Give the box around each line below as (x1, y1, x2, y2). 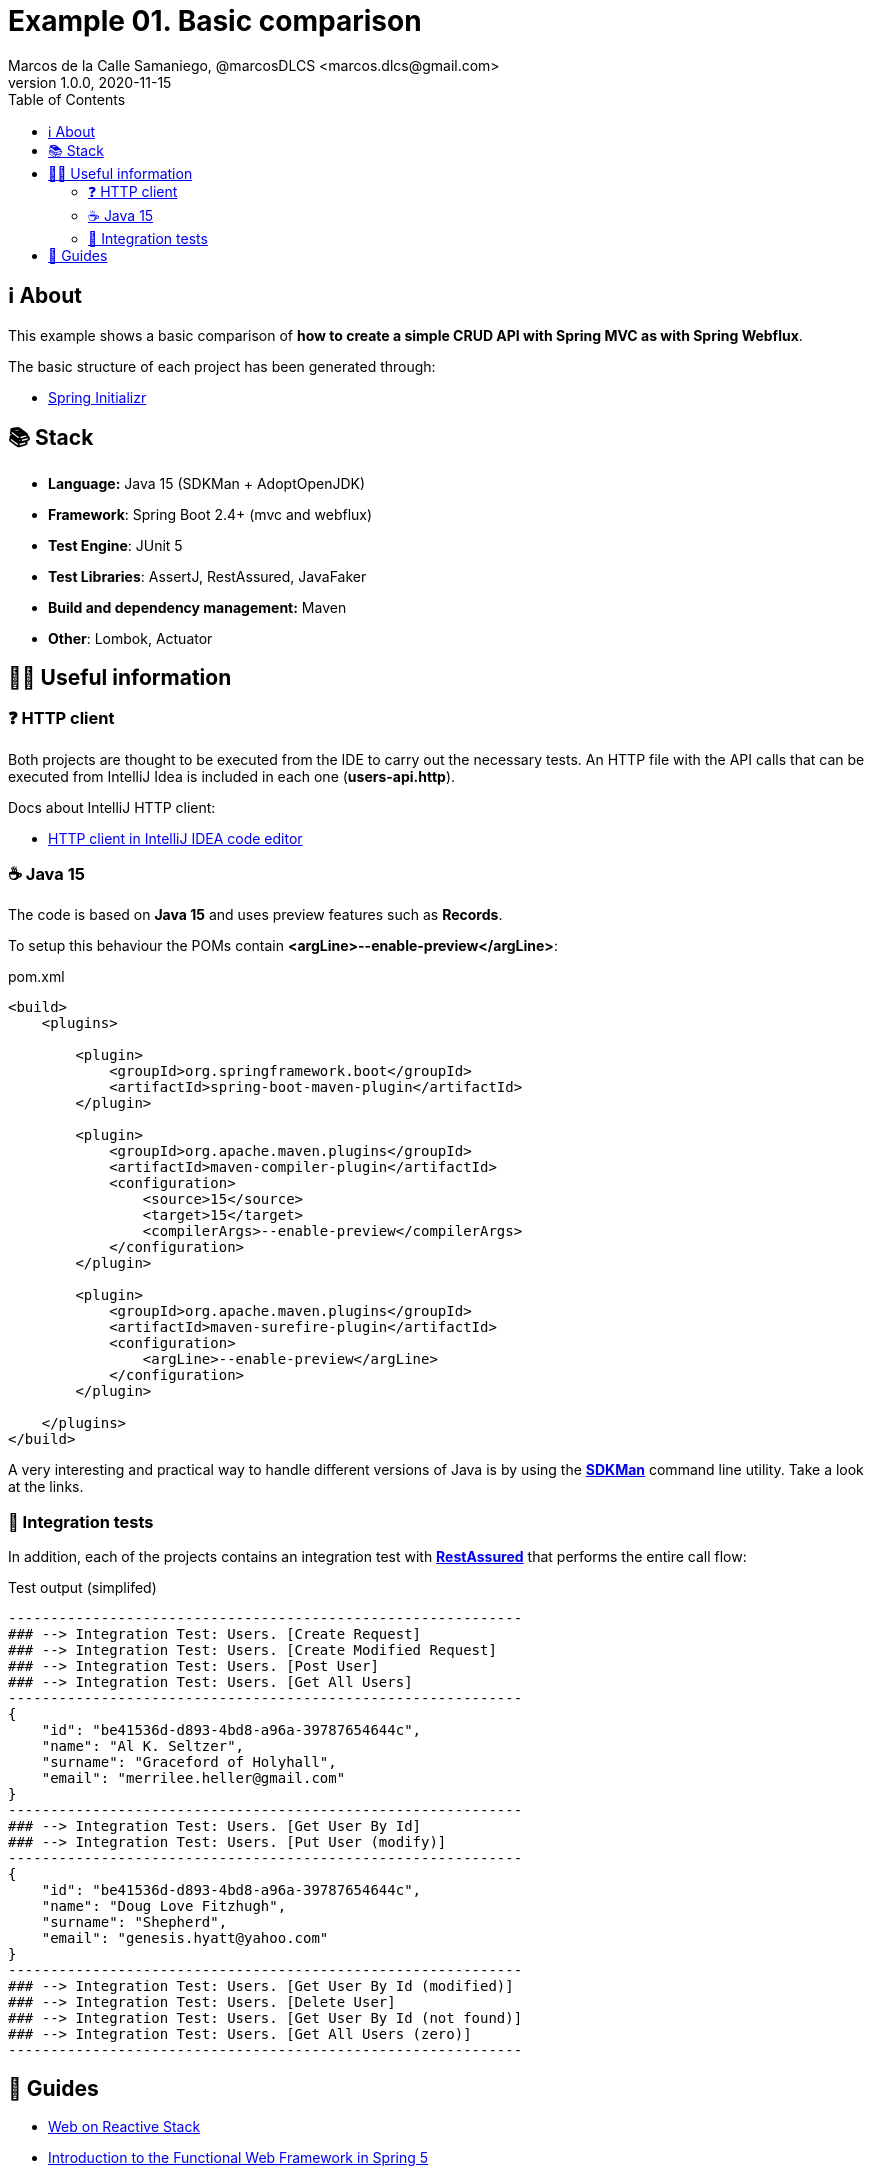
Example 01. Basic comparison (8, 4, 422, 38)
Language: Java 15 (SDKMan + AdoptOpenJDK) (48, 475, 366, 493)
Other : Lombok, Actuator (48, 630, 213, 648)
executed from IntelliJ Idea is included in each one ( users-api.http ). (8, 767, 456, 785)
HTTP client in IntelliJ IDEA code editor (48, 829, 303, 847)
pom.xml (8, 968, 65, 986)
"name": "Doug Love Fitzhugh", (41, 1898, 287, 1915)
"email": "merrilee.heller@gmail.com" (41, 1770, 346, 1787)
